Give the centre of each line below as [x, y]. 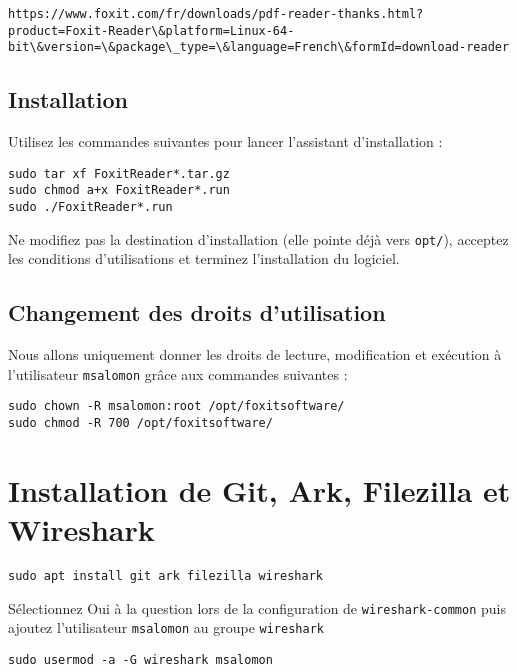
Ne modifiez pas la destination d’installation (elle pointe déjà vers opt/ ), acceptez [258, 238]
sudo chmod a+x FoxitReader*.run [119, 190]
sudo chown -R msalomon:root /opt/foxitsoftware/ [176, 406]
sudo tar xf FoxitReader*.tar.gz [119, 173]
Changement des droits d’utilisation [197, 312]
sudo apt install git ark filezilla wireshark [165, 576]
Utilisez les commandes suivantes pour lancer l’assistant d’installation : [225, 141]
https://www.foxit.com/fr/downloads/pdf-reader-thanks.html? [216, 14]
